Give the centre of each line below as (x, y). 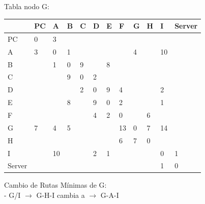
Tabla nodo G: (27, 6)
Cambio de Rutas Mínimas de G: (55, 185)
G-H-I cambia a (61, 195)
